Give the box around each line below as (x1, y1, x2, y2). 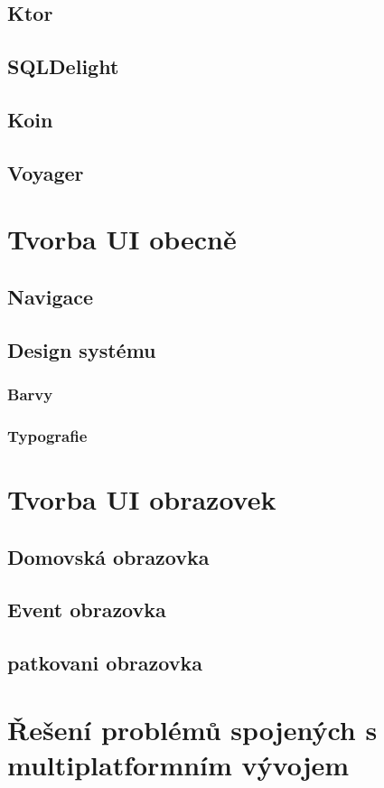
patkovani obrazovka (7, 649, 202, 677)
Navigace (7, 282, 94, 310)
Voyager (7, 158, 84, 186)
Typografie (7, 424, 88, 446)
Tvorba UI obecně (7, 220, 237, 258)
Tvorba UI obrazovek (7, 480, 276, 517)
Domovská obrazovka (7, 542, 210, 570)
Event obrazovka (7, 596, 166, 624)
